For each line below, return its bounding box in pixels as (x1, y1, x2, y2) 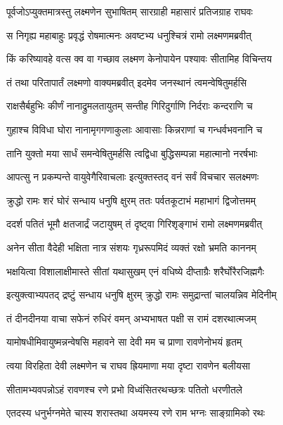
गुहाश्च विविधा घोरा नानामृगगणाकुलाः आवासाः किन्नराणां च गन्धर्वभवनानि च (6, 122, 263, 136)
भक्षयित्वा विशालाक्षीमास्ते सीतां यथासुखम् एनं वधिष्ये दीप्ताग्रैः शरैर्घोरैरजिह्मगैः (6, 263, 265, 278)
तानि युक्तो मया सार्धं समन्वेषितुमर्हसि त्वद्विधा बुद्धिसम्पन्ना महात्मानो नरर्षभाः (6, 145, 258, 160)
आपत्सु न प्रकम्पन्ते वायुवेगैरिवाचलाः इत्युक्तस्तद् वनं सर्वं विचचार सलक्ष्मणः (6, 169, 259, 184)
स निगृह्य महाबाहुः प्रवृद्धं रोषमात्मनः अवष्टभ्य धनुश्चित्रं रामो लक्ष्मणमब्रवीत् (6, 27, 251, 42)
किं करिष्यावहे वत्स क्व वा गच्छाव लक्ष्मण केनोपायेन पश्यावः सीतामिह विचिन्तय (6, 51, 272, 66)
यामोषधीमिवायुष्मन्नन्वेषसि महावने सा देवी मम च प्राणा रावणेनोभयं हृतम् (6, 334, 242, 349)
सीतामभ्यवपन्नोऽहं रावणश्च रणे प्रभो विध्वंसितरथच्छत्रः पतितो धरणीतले (6, 381, 242, 396)
